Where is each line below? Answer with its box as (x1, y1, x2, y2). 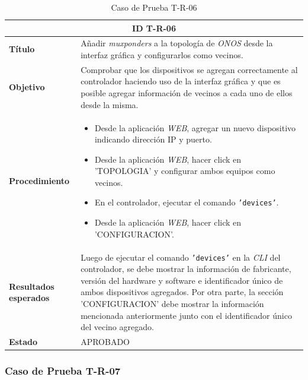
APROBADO (81, 335, 130, 348)
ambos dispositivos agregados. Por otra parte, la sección (81, 286, 284, 298)
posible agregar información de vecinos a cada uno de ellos (81, 87, 293, 99)
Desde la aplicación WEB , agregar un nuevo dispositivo (94, 121, 296, 134)
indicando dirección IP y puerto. (94, 133, 212, 145)
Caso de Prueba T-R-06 (111, 1, 197, 13)
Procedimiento (9, 175, 70, 187)
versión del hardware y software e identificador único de (81, 274, 283, 286)
